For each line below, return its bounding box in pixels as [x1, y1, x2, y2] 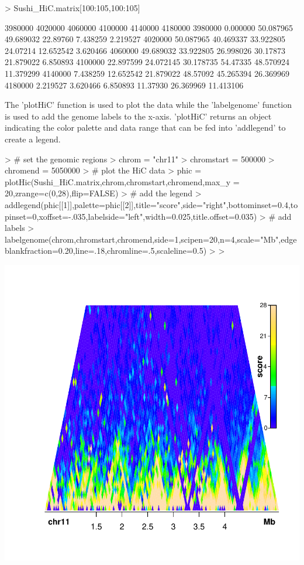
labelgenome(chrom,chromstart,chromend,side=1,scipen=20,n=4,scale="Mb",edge [5, 233, 297, 245]
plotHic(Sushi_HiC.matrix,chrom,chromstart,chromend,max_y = [5, 175, 240, 188]
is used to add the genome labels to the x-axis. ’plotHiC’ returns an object [5, 110, 272, 122]
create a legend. [5, 132, 61, 145]
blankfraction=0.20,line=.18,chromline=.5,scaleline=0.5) [5, 244, 207, 257]
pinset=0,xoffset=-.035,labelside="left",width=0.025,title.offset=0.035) [5, 210, 257, 222]
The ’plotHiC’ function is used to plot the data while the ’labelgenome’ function [5, 98, 292, 111]
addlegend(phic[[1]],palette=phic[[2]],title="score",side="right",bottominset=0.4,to [5, 198, 298, 210]
